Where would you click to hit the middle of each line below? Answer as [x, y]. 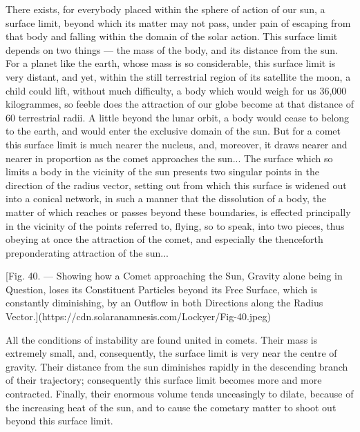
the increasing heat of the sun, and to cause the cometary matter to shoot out [171, 407]
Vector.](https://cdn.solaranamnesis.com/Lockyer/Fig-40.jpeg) [138, 316]
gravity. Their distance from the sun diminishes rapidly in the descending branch [177, 366]
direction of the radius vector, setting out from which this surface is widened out [176, 185]
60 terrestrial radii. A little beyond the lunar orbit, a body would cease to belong [178, 117]
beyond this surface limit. [59, 421]
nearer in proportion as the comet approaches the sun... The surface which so [169, 158]
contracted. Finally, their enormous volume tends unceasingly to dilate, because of [180, 394]
